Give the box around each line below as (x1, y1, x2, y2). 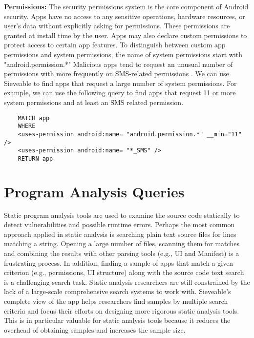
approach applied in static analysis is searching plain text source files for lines (4, 229, 236, 239)
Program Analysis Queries (4, 181, 185, 201)
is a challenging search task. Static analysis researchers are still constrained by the (4, 276, 250, 287)
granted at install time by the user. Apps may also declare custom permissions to (4, 30, 247, 40)
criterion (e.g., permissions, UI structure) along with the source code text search (4, 267, 244, 277)
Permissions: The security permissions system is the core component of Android (4, 1, 249, 11)
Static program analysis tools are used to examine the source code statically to (4, 210, 240, 220)
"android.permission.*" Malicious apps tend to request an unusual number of (4, 59, 233, 69)
